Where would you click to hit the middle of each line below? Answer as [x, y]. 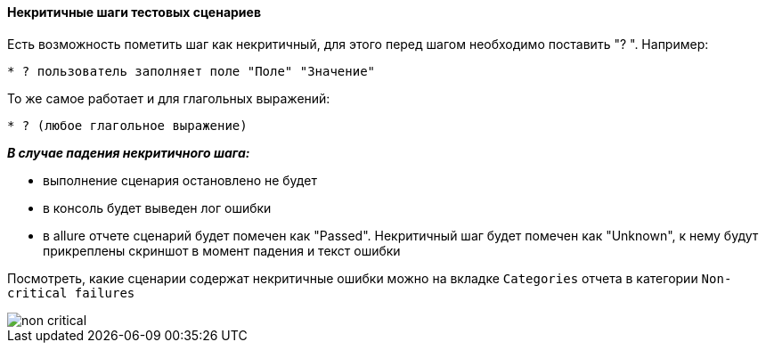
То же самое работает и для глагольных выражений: [169, 98]
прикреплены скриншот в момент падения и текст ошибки [222, 250]
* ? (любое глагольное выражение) [127, 125]
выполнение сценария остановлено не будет [180, 180]
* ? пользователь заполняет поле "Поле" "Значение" [191, 71]
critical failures [71, 293]
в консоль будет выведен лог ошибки [157, 208]
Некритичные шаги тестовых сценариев [134, 12]
